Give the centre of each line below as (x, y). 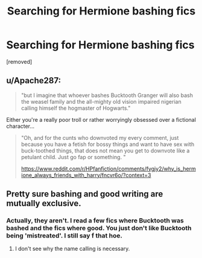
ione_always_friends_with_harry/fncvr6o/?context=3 (86, 175)
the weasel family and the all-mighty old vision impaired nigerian (101, 101)
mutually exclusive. (44, 203)
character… (21, 126)
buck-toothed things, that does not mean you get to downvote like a (105, 150)
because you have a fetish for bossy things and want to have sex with (108, 144)
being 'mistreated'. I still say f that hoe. (64, 236)
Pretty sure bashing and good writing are (85, 194)
